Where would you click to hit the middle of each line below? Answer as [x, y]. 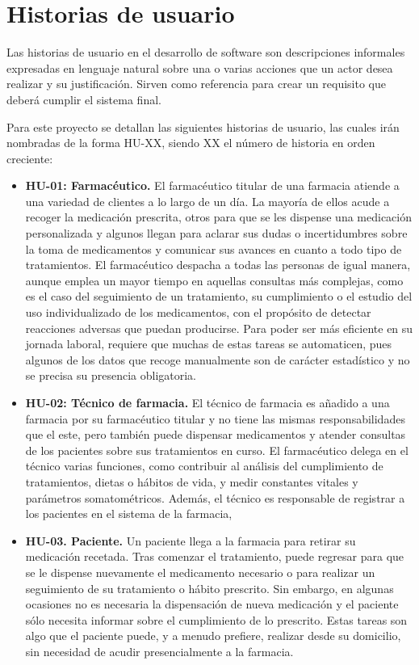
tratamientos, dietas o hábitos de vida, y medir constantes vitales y [192, 481]
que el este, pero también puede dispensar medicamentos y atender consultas [216, 434]
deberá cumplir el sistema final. [84, 99]
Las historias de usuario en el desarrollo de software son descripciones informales [206, 52]
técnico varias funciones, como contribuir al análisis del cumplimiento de [204, 466]
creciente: [30, 158]
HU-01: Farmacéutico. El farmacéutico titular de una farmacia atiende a [212, 185]
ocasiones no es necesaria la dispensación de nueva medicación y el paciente [212, 604]
